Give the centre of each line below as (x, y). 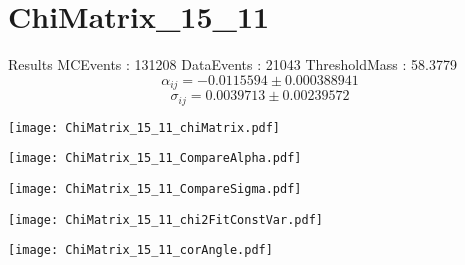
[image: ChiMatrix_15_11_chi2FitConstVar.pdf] (165, 219)
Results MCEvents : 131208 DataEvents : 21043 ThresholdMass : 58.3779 (232, 64)
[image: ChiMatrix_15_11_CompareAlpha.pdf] (155, 158)
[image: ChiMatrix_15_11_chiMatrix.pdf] (144, 127)
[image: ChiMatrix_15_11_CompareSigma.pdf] (155, 188)
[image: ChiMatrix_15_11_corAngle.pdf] (140, 250)
